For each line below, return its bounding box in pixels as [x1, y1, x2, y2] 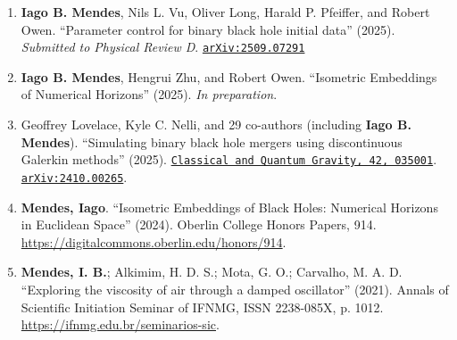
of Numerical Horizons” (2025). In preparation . [21, 85, 278, 104]
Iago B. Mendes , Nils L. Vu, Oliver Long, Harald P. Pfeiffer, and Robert [21, 3, 430, 21]
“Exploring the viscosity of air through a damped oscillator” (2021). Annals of [21, 279, 449, 298]
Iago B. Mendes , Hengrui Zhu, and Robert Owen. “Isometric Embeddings [21, 67, 437, 86]
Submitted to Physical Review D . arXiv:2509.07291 [21, 37, 305, 56]
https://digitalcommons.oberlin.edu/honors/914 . [21, 232, 287, 251]
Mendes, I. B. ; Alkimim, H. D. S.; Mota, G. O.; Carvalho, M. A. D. [21, 262, 403, 281]
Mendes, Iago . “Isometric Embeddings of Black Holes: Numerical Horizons [21, 197, 438, 216]
